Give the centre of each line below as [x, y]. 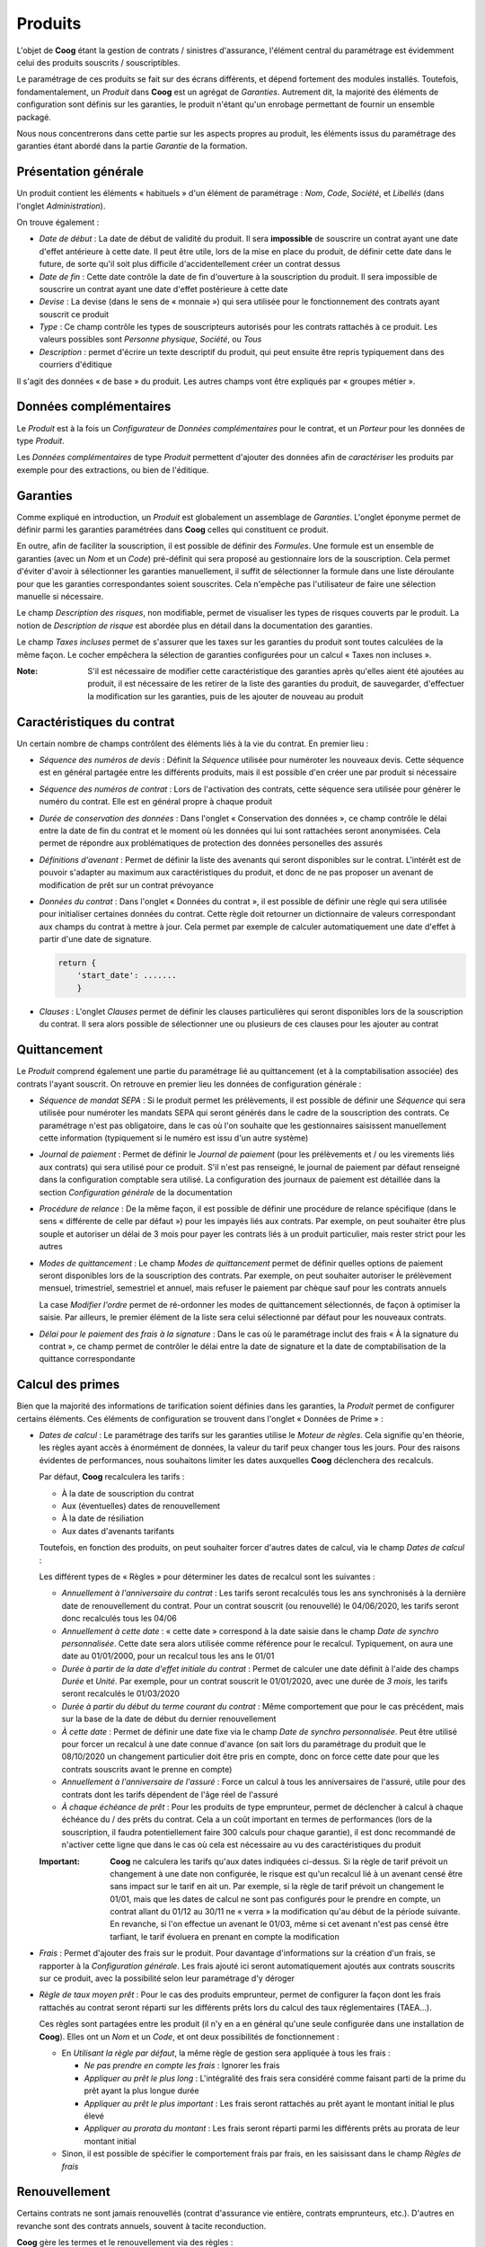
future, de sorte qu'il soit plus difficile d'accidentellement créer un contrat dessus [190, 264]
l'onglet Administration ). [61, 206]
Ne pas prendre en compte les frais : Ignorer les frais [182, 2065]
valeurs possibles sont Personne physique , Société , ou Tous [150, 339]
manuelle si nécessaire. [60, 596]
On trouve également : [58, 222]
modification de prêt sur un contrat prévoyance [127, 884]
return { [77, 963]
